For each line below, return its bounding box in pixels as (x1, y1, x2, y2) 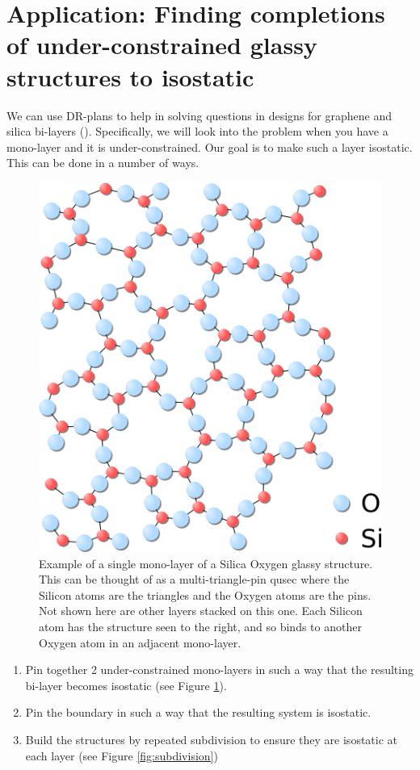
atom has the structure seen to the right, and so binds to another (39, 617, 362, 634)
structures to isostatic (6, 60, 254, 93)
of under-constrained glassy (6, 28, 317, 61)
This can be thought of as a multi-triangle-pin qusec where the (39, 571, 350, 588)
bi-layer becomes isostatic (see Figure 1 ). (25, 676, 227, 693)
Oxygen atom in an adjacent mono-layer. (39, 634, 241, 651)
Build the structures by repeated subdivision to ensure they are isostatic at (25, 730, 398, 747)
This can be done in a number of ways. (6, 154, 199, 171)
